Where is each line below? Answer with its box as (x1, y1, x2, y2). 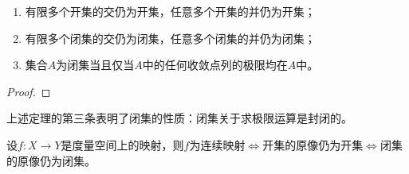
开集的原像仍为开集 (262, 136, 364, 153)
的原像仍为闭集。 (6, 152, 96, 168)
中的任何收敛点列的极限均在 (142, 56, 288, 73)
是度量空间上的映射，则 (61, 136, 184, 153)
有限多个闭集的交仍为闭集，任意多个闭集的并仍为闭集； (25, 29, 316, 46)
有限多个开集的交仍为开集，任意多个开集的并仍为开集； (25, 3, 316, 19)
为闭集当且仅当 (56, 56, 135, 73)
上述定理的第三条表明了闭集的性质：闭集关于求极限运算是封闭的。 (6, 110, 352, 126)
